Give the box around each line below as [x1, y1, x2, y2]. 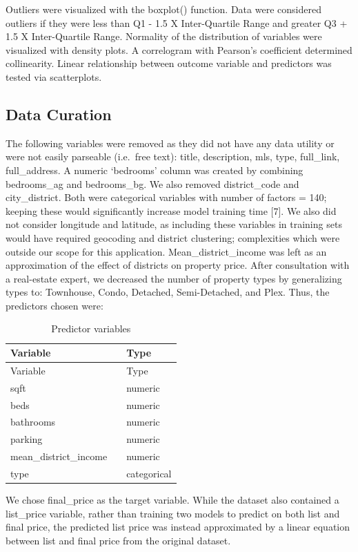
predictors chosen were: [6, 298, 103, 312]
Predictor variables [51, 321, 131, 336]
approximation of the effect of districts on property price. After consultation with [6, 258, 350, 272]
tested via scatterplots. [6, 69, 102, 84]
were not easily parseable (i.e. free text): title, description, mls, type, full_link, [6, 149, 340, 164]
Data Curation [6, 103, 112, 124]
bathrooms [10, 415, 56, 429]
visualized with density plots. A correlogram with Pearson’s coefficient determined [6, 42, 352, 57]
